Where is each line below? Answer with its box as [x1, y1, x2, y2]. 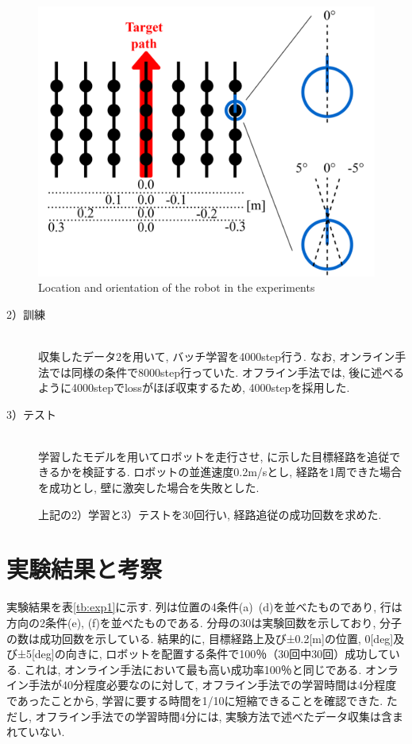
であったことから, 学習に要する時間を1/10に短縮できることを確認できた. [6, 692, 383, 708]
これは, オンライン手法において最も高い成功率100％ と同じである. [24, 661, 362, 677]
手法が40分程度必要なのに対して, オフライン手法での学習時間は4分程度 [28, 676, 397, 693]
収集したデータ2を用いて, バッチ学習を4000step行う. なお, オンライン [38, 347, 395, 364]
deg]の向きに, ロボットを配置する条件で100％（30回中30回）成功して [34, 645, 389, 662]
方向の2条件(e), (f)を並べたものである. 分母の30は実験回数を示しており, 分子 [6, 614, 402, 630]
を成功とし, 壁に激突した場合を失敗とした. [38, 479, 260, 496]
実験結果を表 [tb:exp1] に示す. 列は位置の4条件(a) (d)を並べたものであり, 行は [6, 599, 402, 615]
